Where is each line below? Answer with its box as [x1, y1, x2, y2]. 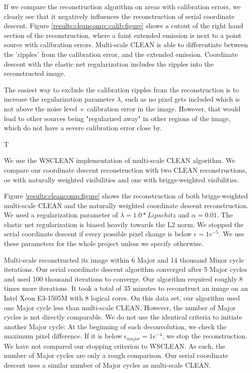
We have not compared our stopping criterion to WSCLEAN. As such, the [4, 340, 225, 351]
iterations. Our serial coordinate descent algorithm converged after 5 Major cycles [4, 264, 247, 274]
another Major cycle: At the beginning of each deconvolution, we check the [4, 321, 227, 331]
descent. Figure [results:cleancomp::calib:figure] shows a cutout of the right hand [4, 20, 243, 31]
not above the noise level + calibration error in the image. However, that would [4, 103, 241, 113]
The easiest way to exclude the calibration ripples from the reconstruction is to [4, 84, 239, 94]
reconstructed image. [4, 68, 66, 78]
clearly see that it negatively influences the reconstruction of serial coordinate [4, 11, 235, 21]
